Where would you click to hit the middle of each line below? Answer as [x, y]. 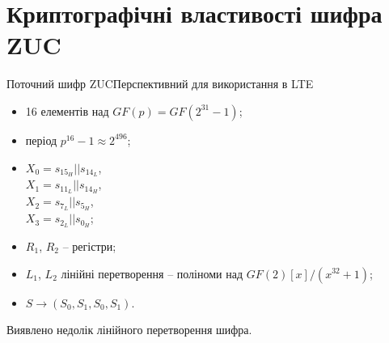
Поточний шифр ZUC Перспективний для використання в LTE [160, 84]
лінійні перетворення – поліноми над [152, 273]
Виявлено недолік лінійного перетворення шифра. [129, 330]
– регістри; [89, 246]
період [41, 140]
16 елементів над [67, 110]
